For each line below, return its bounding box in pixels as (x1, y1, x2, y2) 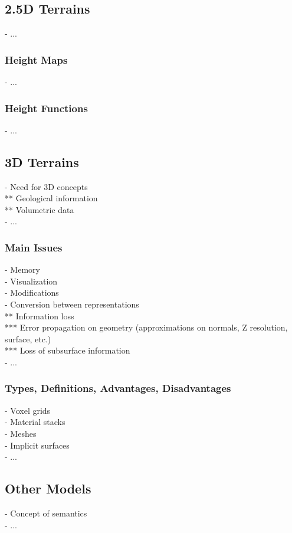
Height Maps (5, 52, 68, 67)
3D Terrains (5, 152, 79, 171)
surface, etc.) (5, 332, 51, 345)
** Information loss (5, 309, 74, 322)
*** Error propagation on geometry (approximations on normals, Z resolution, (5, 321, 288, 333)
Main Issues (5, 240, 63, 254)
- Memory (5, 263, 40, 276)
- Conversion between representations (5, 298, 139, 310)
